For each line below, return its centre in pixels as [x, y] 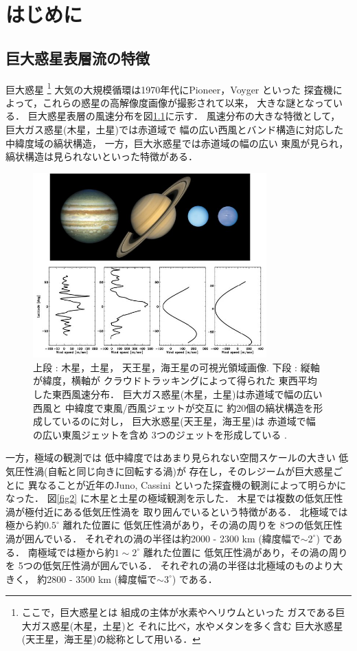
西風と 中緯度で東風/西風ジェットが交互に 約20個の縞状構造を [173, 407]
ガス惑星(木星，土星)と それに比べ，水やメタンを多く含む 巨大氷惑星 [187, 625]
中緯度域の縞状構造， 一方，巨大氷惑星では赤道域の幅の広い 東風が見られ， [177, 143]
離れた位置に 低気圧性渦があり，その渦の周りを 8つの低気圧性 [203, 525]
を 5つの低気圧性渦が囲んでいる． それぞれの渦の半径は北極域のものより [170, 565]
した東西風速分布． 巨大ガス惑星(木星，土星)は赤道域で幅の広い [178, 394]
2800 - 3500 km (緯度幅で [102, 578]
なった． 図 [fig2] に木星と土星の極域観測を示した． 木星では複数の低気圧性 [174, 498]
